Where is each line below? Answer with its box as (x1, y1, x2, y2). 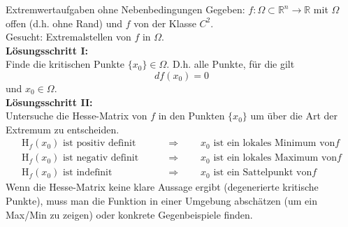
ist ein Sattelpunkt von (213, 168, 312, 178)
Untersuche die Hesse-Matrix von (6, 108, 147, 123)
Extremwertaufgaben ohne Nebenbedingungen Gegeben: (6, 2, 245, 16)
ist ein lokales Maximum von (213, 153, 338, 163)
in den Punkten (158, 108, 225, 123)
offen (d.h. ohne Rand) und (6, 15, 123, 30)
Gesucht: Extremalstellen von (6, 29, 131, 44)
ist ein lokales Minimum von (213, 138, 335, 149)
